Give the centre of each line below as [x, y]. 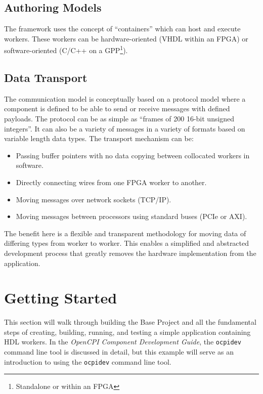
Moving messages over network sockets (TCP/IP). [94, 199]
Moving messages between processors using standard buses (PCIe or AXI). [131, 216]
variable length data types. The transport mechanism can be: [99, 138]
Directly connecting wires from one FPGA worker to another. [111, 182]
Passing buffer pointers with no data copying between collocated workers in [133, 155]
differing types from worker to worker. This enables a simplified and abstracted [127, 243]
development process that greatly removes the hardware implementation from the [130, 253]
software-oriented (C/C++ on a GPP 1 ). [66, 50]
